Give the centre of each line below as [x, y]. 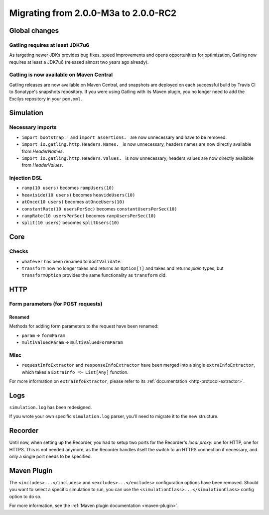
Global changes [34, 31]
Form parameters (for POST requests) [56, 304]
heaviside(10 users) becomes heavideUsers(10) [78, 195]
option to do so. [25, 496]
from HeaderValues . [42, 165]
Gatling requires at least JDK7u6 [49, 45]
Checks [19, 251]
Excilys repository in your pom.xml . [46, 99]
